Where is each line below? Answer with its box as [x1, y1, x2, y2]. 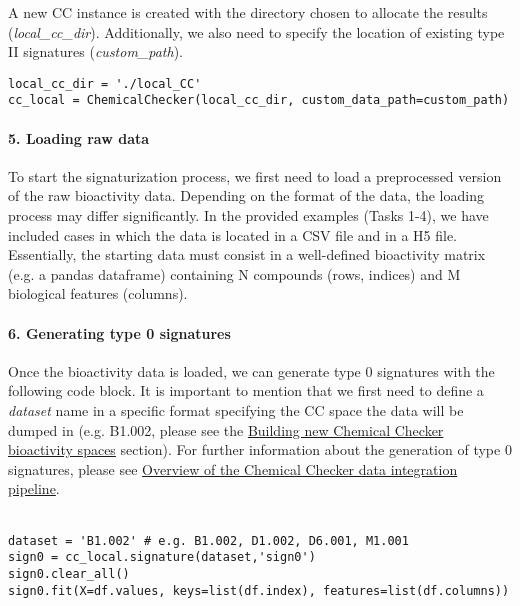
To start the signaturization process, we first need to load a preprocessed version [8, 165, 502, 186]
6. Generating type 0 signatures [8, 322, 231, 343]
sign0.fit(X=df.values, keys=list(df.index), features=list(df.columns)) [8, 583, 510, 598]
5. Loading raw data [8, 127, 150, 148]
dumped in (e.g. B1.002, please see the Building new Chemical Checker [8, 419, 444, 440]
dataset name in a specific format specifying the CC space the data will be [8, 400, 464, 421]
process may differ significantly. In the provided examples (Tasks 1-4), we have [8, 205, 489, 226]
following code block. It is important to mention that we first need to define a [8, 380, 484, 401]
